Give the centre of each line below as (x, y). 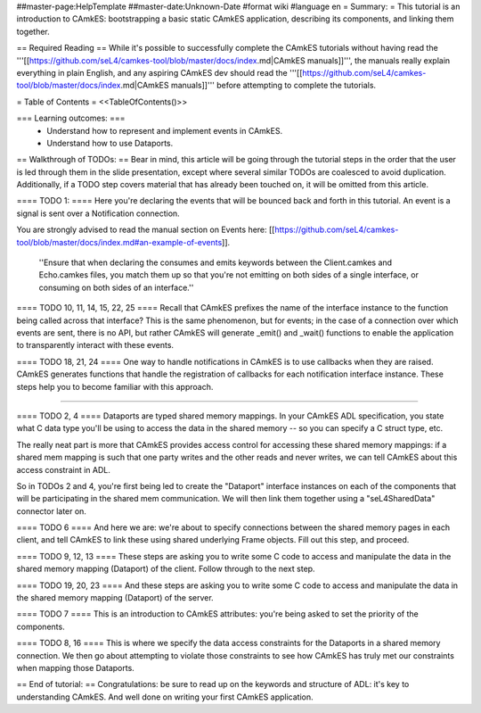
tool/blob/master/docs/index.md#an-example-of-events (119, 242)
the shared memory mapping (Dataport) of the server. (115, 598)
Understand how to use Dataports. (110, 143)
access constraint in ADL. (63, 469)
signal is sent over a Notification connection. (98, 213)
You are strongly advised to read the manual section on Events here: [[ (146, 230)
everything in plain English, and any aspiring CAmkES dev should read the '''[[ (159, 72)
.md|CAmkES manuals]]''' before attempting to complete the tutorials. (249, 86)
